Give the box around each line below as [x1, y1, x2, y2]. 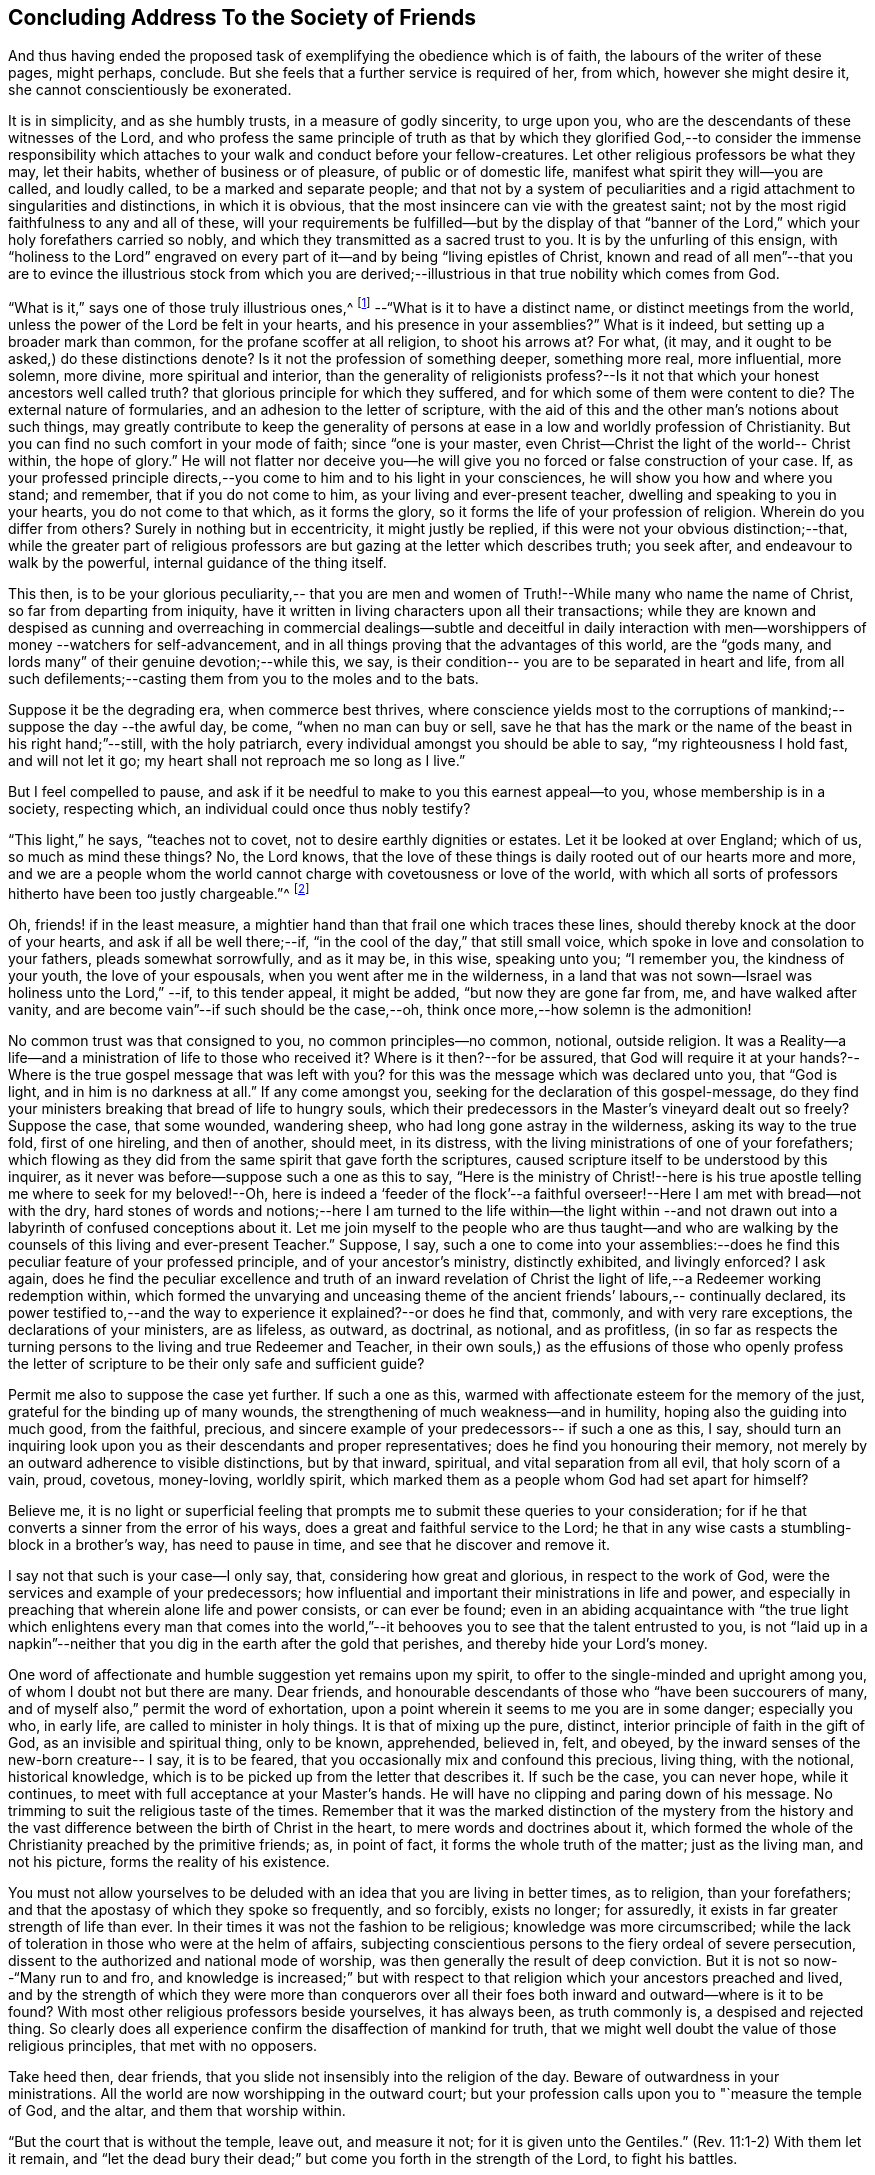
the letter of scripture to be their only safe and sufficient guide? [8, 1354, 425, 1372]
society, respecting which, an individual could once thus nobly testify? [8, 800, 471, 818]
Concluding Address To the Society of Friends [8, 5, 477, 30]
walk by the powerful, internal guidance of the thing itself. [8, 554, 387, 572]
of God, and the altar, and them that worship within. [8, 2101, 346, 2119]
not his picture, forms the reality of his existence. [8, 1852, 330, 1870]
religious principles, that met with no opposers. [8, 2036, 318, 2054]
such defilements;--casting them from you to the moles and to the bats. [8, 670, 479, 688]
